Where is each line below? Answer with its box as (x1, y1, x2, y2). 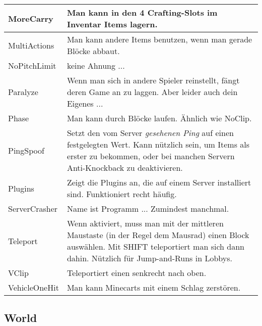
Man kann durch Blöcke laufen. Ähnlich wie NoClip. (67, 112, 252, 124)
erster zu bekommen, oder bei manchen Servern (67, 150, 235, 162)
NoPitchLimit (8, 60, 56, 71)
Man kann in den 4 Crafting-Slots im (67, 7, 218, 18)
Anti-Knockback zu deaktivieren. (67, 162, 183, 173)
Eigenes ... (67, 98, 103, 109)
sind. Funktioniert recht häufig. (67, 188, 177, 200)
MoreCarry (8, 12, 53, 24)
